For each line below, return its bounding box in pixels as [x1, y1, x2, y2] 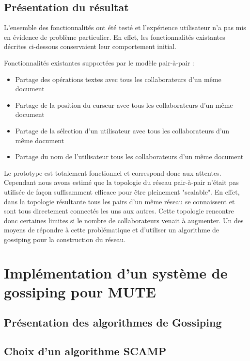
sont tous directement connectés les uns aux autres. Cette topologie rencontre [4, 206, 234, 216]
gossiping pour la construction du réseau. [4, 234, 126, 244]
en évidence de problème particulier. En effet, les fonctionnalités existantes [4, 32, 225, 42]
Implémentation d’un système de [4, 263, 228, 282]
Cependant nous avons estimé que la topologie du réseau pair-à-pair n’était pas [4, 177, 239, 187]
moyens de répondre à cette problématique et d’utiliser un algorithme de [4, 225, 219, 235]
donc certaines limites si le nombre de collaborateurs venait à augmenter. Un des [4, 215, 244, 225]
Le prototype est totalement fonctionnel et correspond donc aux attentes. [4, 167, 221, 178]
